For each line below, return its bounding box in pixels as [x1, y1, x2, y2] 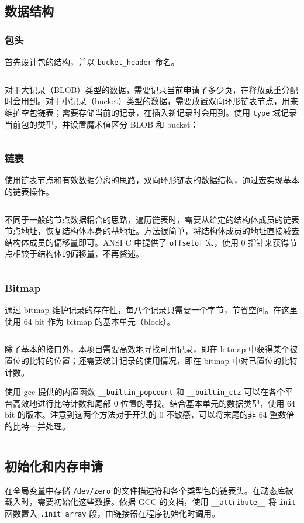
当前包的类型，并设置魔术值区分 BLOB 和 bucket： [5, 118, 199, 130]
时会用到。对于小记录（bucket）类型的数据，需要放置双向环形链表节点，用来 [5, 95, 299, 107]
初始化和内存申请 [5, 456, 103, 474]
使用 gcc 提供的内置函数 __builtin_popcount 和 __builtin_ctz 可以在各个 [5, 386, 285, 398]
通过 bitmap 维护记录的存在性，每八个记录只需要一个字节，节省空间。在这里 [5, 304, 298, 316]
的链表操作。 [5, 185, 54, 197]
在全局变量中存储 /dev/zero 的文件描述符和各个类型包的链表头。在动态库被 [5, 484, 293, 496]
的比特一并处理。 [5, 419, 70, 432]
